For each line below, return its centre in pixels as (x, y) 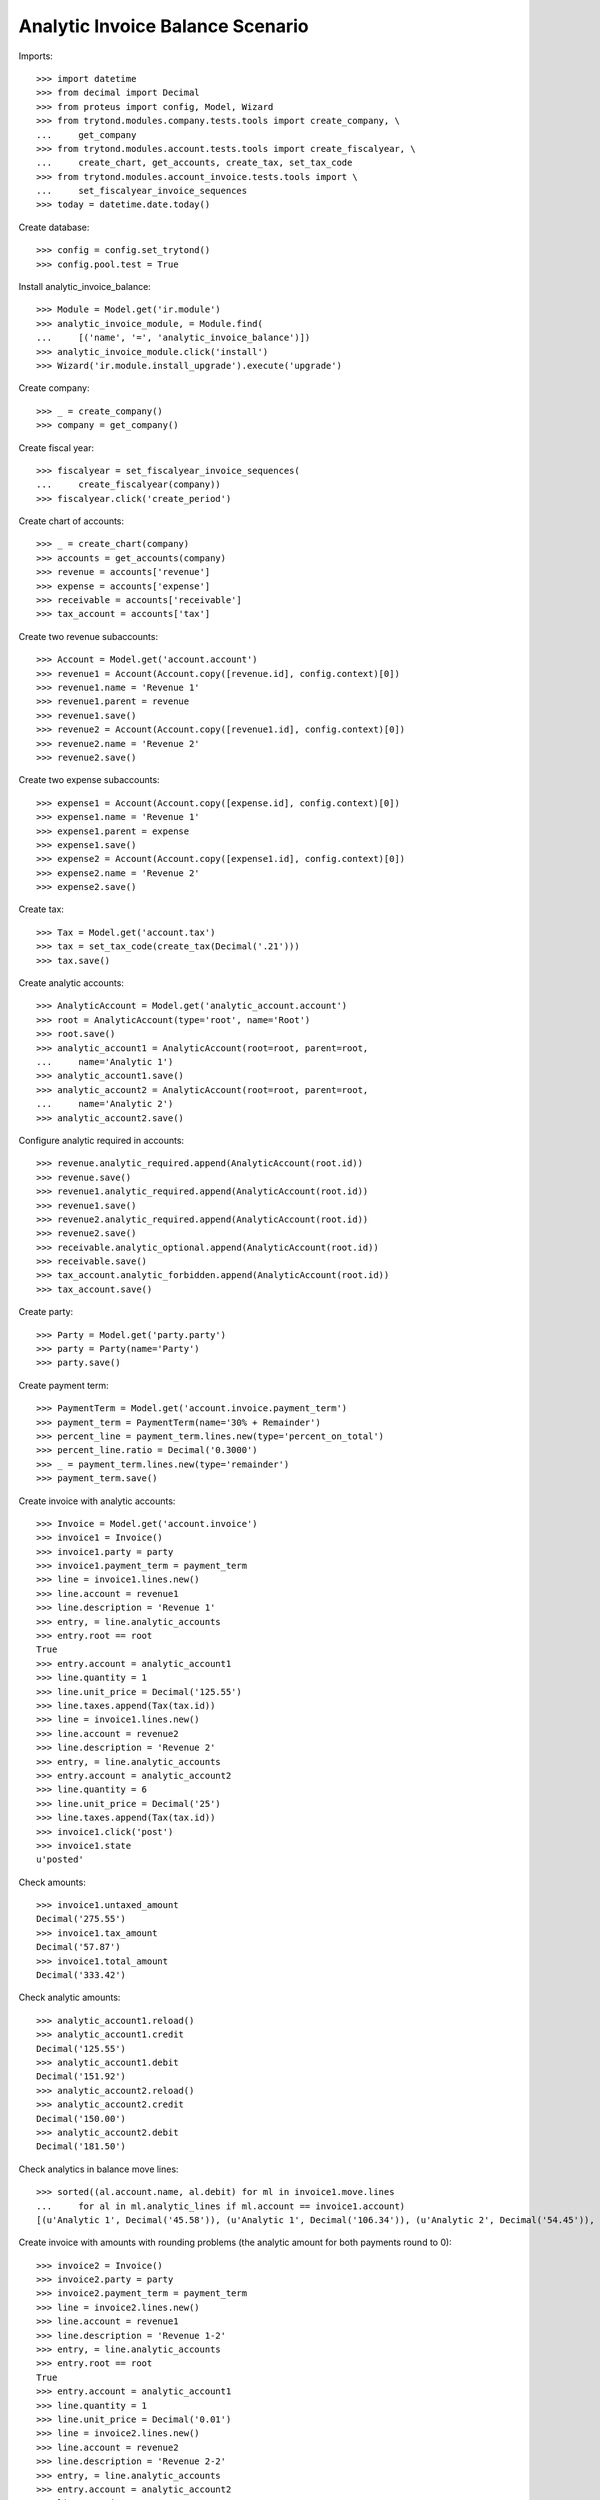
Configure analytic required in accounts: (101, 1140)
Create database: (54, 227)
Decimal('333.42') (81, 1975)
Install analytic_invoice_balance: (85, 287)
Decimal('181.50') (81, 2146)
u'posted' (60, 1859)
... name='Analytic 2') (105, 1104)
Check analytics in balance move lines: (98, 2169)
